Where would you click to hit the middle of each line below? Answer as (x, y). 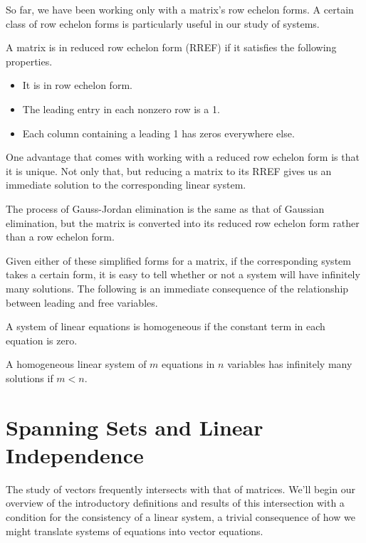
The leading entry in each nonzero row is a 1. (121, 109)
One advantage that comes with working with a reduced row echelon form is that (183, 157)
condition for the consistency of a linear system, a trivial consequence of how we (181, 516)
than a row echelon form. (60, 237)
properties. (29, 61)
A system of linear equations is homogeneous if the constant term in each (166, 326)
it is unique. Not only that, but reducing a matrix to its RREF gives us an (169, 170)
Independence (75, 454)
